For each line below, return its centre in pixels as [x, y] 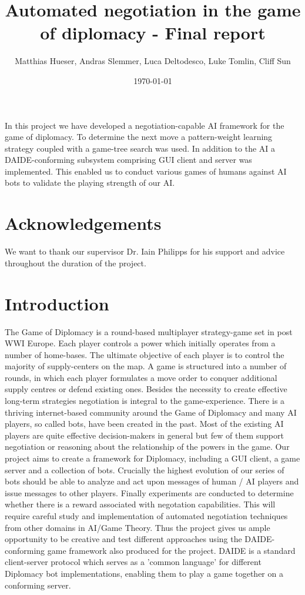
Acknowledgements [83, 223]
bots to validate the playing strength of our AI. [90, 183]
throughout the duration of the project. [76, 263]
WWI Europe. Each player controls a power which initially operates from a [140, 343]
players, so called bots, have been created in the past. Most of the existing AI [144, 424]
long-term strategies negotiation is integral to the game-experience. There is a [145, 401]
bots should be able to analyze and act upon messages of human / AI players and [152, 481]
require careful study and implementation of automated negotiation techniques [146, 516]
